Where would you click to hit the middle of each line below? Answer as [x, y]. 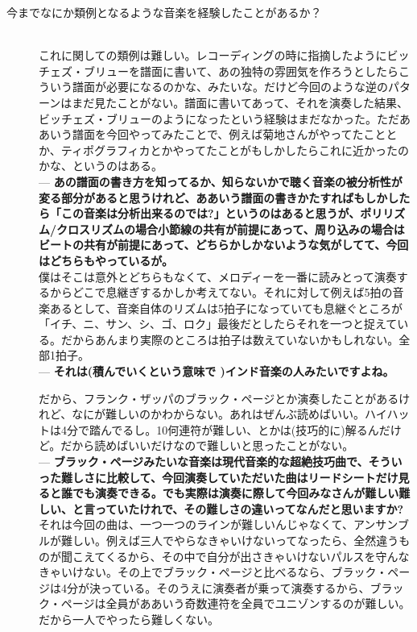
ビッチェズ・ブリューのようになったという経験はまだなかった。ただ [219, 118]
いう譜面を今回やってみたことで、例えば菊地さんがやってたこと [218, 134]
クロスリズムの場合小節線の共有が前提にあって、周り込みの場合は [231, 229]
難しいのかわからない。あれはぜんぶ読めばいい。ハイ [246, 414]
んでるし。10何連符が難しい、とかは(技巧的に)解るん [239, 429]
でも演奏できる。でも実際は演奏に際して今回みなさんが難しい [235, 493]
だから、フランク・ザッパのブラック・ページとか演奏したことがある [219, 398]
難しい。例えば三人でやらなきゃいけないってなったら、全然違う [230, 540]
